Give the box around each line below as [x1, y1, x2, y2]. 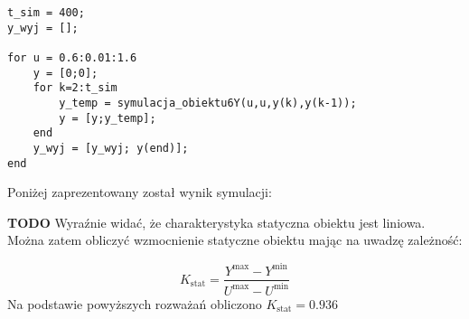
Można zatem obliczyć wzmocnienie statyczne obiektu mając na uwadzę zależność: [7, 230, 463, 249]
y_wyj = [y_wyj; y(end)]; [33, 141, 189, 155]
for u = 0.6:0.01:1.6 [7, 51, 137, 64]
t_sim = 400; [7, 6, 85, 19]
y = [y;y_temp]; [59, 111, 156, 125]
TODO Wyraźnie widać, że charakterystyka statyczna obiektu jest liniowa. [7, 212, 426, 231]
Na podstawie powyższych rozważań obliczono [7, 294, 262, 313]
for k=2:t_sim [33, 81, 117, 95]
